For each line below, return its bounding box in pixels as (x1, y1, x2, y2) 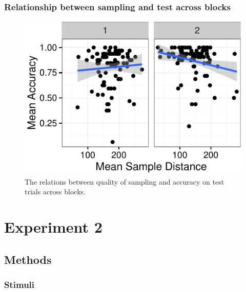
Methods (4, 251, 52, 267)
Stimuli (4, 278, 35, 290)
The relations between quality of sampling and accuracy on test (25, 176, 224, 187)
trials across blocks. (25, 186, 86, 197)
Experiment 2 (4, 216, 102, 237)
